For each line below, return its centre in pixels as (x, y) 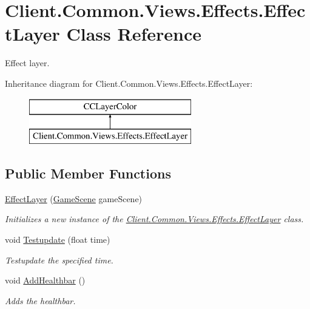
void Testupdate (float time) (58, 239)
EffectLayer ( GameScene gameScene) (74, 198)
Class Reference (134, 34)
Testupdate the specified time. (59, 260)
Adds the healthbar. (40, 300)
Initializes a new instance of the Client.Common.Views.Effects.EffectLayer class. (154, 219)
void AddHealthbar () (45, 280)
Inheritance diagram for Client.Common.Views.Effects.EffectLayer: (129, 83)
